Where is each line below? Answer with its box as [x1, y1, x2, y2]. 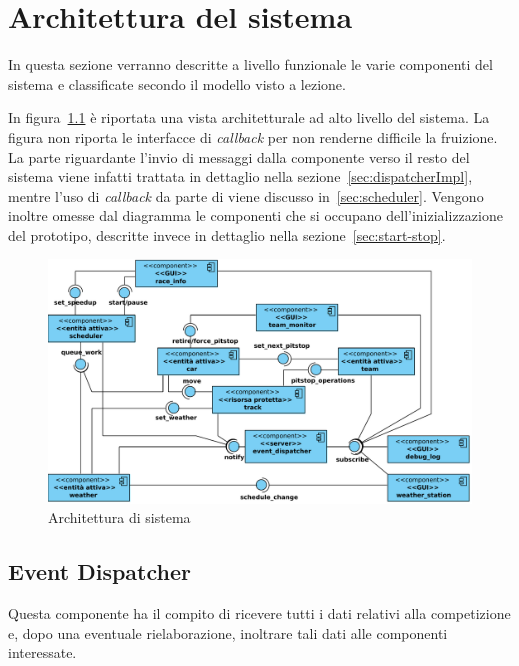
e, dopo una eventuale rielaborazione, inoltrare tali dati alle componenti [8, 622, 448, 643]
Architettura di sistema [48, 507, 191, 528]
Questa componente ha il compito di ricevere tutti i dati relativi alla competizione [8, 603, 511, 624]
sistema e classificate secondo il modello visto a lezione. [8, 73, 346, 94]
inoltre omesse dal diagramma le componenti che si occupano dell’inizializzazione [8, 205, 503, 226]
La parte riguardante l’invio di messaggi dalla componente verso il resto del [8, 146, 470, 167]
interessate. [8, 642, 77, 663]
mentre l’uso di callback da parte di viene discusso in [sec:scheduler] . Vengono [8, 185, 484, 206]
